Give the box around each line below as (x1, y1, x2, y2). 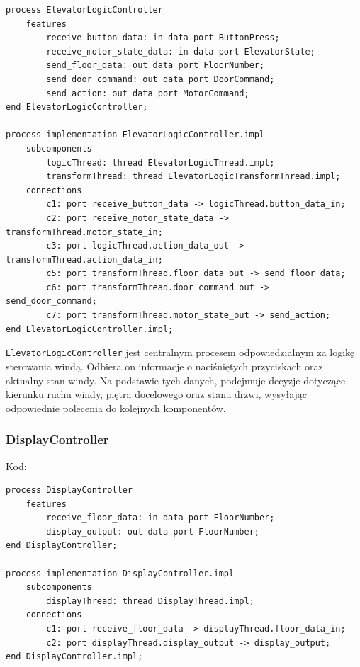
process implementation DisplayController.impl (6, 568, 235, 578)
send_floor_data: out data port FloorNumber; (46, 60, 265, 71)
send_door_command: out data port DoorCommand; (46, 74, 275, 84)
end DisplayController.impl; (6, 651, 143, 662)
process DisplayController (6, 485, 133, 496)
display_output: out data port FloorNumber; (46, 526, 259, 537)
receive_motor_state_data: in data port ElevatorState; (46, 46, 315, 57)
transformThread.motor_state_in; (6, 227, 163, 237)
